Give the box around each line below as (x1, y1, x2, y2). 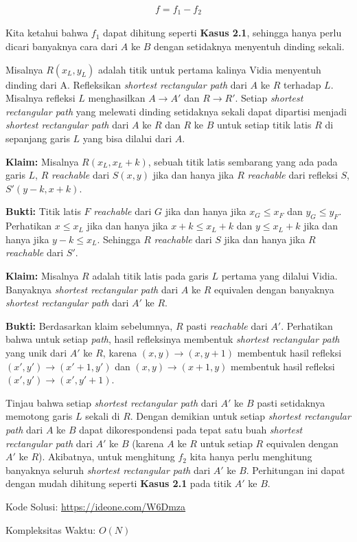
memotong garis (5, 409, 73, 423)
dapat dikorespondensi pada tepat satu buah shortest (79, 422, 303, 436)
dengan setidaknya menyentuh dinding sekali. (154, 39, 345, 54)
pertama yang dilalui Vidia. (221, 269, 338, 282)
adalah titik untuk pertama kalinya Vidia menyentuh (98, 62, 321, 76)
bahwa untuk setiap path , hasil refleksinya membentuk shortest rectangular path (5, 332, 340, 346)
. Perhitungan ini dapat (246, 462, 345, 477)
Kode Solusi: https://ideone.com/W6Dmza (5, 499, 186, 513)
